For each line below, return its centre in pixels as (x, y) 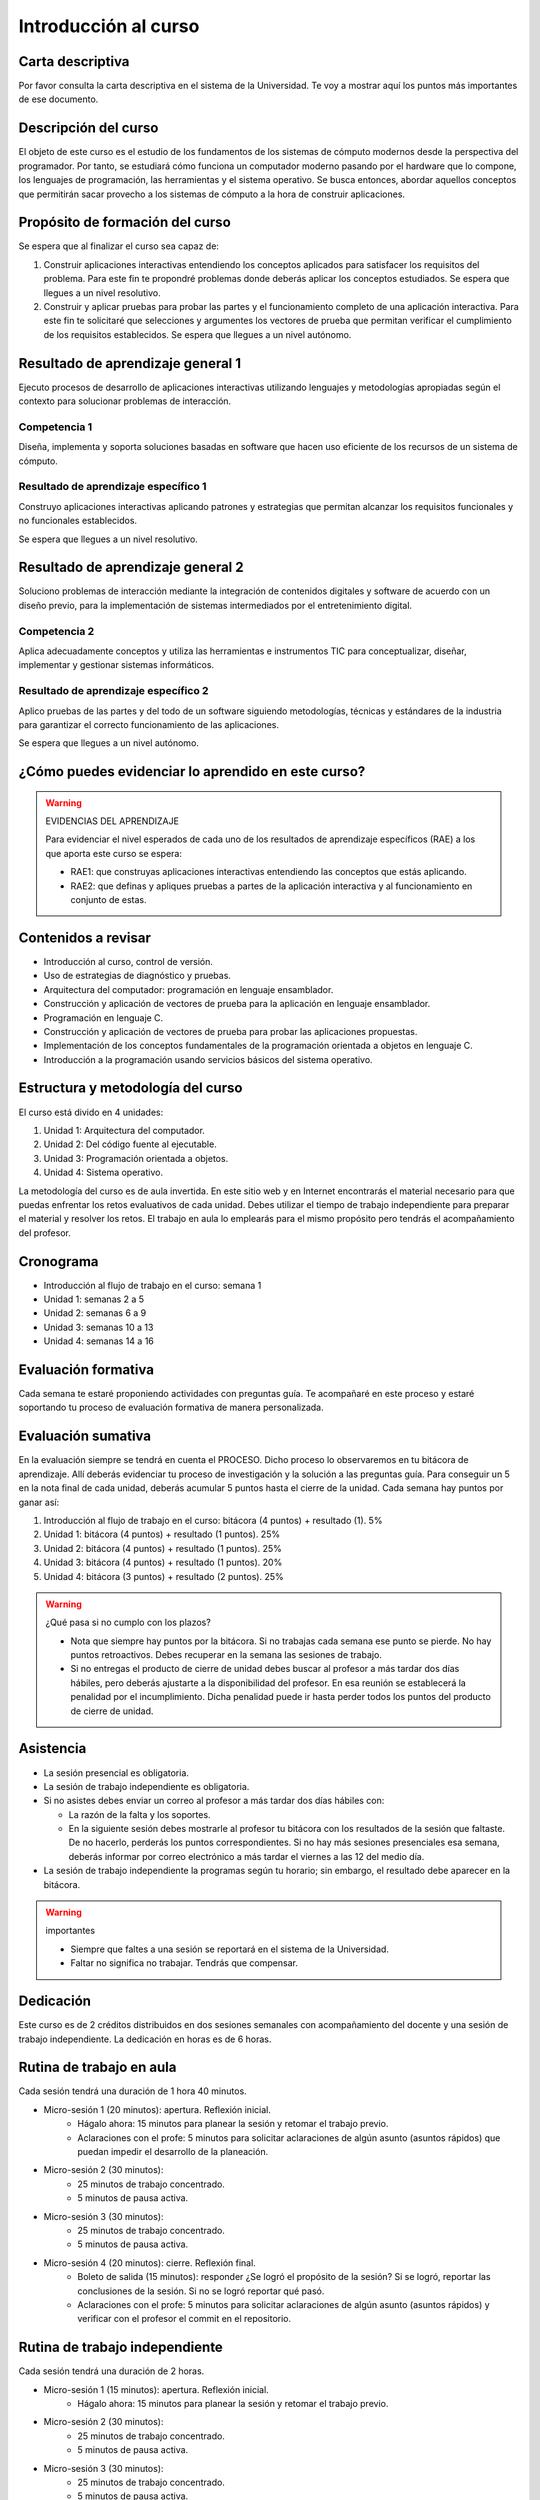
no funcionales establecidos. (78, 521)
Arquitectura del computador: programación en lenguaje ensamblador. (188, 989)
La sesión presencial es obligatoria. (116, 1772)
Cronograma (58, 1261)
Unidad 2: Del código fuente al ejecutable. (130, 1144)
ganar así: (39, 1502)
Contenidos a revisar (85, 937)
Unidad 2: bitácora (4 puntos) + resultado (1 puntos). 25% (162, 1548)
